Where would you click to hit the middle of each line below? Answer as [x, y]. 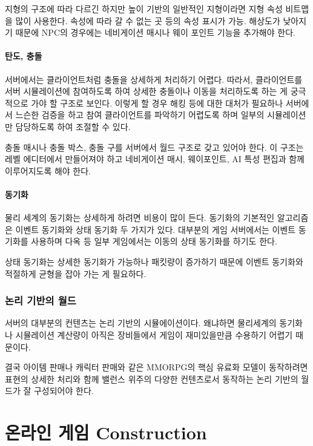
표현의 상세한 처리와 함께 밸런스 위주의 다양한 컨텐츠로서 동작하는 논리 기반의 [152, 379]
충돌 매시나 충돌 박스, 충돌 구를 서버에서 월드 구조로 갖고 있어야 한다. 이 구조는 [154, 147]
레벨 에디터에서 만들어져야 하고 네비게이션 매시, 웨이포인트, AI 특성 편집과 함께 [155, 159]
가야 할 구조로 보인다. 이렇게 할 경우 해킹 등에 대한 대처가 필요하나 [157, 103]
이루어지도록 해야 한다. [48, 170]
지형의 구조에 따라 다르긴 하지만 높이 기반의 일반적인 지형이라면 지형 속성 [144, 8]
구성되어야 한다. [64, 391]
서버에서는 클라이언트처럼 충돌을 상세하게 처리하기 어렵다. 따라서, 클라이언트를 [154, 79]
